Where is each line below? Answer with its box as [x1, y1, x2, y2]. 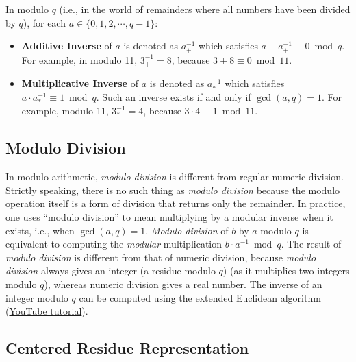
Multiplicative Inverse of [21, 76, 138, 90]
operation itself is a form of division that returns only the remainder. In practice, [5, 196, 346, 210]
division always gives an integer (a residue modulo [5, 263, 216, 278]
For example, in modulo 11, [21, 52, 138, 67]
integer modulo [5, 290, 68, 304]
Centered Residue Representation [5, 337, 249, 359]
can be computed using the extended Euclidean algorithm [79, 290, 321, 304]
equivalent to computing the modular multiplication [5, 237, 222, 251]
